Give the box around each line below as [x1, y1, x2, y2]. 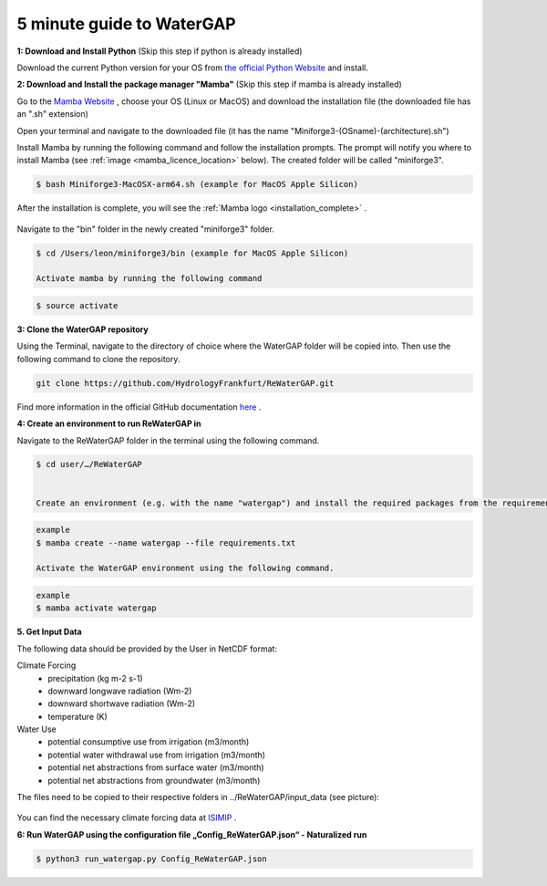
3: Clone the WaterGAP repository [16, 324, 150, 335]
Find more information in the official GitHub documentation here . [16, 401, 262, 412]
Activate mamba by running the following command [36, 274, 263, 284]
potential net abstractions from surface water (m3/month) [47, 762, 264, 773]
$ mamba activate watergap [36, 603, 157, 613]
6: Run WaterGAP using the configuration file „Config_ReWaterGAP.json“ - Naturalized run [16, 829, 367, 839]
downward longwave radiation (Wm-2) [47, 685, 192, 696]
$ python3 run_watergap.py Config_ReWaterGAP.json [36, 853, 268, 864]
